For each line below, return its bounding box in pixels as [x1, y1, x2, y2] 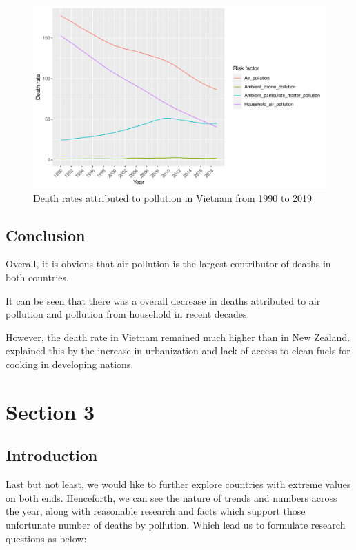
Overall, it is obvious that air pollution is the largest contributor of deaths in [6, 256, 331, 271]
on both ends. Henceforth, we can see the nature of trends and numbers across [6, 490, 337, 505]
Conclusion [6, 224, 86, 245]
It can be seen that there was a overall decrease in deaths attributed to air [6, 293, 321, 307]
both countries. [6, 269, 69, 284]
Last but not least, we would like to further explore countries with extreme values [6, 477, 351, 491]
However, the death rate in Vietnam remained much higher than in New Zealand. [6, 329, 350, 344]
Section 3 [6, 397, 95, 425]
